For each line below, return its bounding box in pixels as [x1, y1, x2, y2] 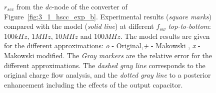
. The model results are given [120, 30, 210, 41]
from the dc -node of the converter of [16, 1, 127, 11]
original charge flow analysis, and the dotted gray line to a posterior [4, 70, 211, 80]
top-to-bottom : [168, 21, 211, 31]
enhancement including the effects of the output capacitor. [4, 79, 183, 90]
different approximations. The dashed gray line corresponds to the [4, 60, 205, 70]
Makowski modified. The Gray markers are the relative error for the [4, 50, 212, 60]
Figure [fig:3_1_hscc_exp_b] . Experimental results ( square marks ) [4, 11, 212, 21]
